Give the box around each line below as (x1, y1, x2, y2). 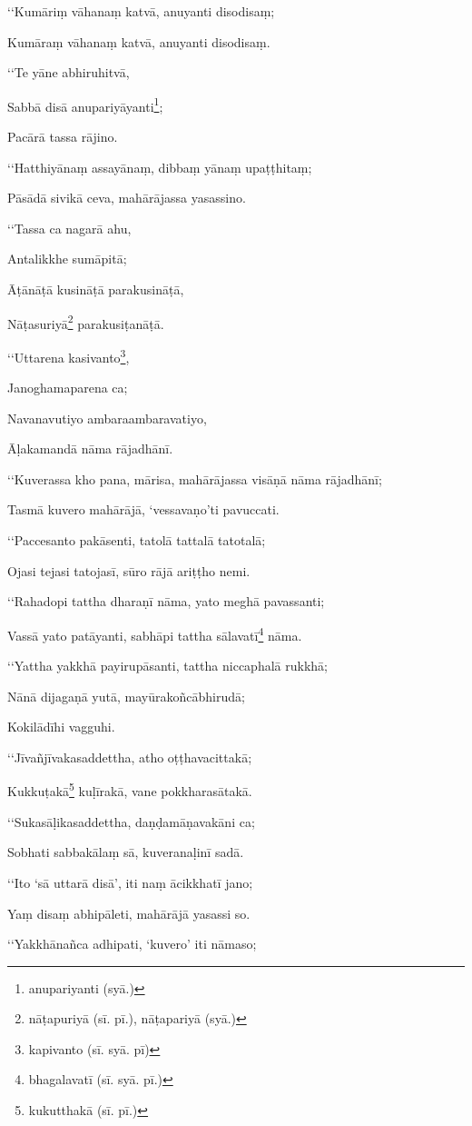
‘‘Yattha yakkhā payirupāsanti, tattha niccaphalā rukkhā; (7, 656, 328, 675)
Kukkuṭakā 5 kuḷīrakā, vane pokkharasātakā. (7, 779, 252, 801)
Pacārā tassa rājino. (7, 127, 118, 146)
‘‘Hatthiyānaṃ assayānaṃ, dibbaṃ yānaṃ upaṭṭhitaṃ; (7, 157, 312, 176)
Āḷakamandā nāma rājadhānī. (7, 439, 173, 458)
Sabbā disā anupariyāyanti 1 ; (7, 94, 163, 115)
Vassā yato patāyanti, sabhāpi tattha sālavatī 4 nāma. (7, 623, 302, 644)
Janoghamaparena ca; (7, 378, 128, 397)
